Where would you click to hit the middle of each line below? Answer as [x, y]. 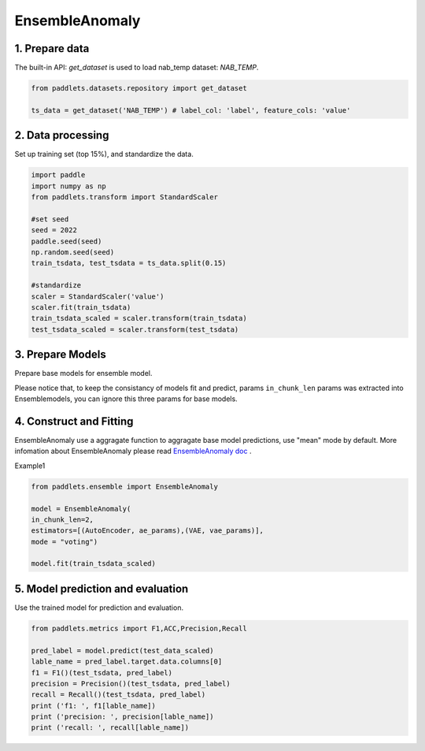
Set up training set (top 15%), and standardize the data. [104, 154]
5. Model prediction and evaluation [102, 588]
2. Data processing [62, 135]
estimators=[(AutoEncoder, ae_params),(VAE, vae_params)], [147, 531]
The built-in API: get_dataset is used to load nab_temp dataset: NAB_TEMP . [137, 68]
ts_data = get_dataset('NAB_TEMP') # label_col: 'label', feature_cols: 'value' [191, 110]
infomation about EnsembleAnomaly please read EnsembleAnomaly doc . [133, 451]
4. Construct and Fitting [74, 421]
